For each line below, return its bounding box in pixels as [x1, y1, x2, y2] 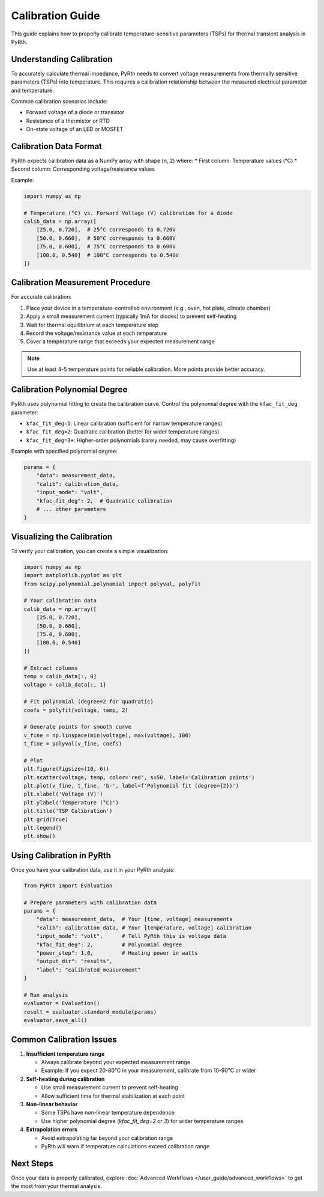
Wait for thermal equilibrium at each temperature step [26, 321, 159, 328]
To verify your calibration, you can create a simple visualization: [11, 547, 169, 554]
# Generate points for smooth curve [23, 723, 132, 730]
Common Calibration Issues [11, 1034, 117, 1044]
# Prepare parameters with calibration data [23, 899, 157, 906]
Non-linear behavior [26, 1100, 78, 1107]
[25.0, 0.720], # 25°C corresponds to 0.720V [36, 226, 176, 233]
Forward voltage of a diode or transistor [26, 109, 125, 116]
